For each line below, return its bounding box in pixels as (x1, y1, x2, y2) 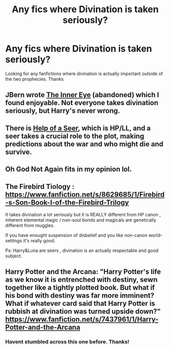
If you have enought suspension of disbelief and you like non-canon (5, 232, 148, 238)
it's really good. (23, 237, 56, 243)
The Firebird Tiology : (5, 182, 75, 191)
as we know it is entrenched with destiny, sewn (5, 275, 158, 284)
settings (5, 237, 22, 243)
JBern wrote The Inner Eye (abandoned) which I (5, 90, 159, 100)
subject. (5, 252, 22, 259)
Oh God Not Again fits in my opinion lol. (5, 165, 132, 174)
